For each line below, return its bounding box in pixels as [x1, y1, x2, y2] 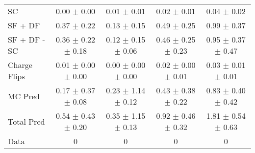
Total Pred [8, 115, 45, 127]
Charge [8, 59, 32, 70]
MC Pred [8, 90, 40, 102]
